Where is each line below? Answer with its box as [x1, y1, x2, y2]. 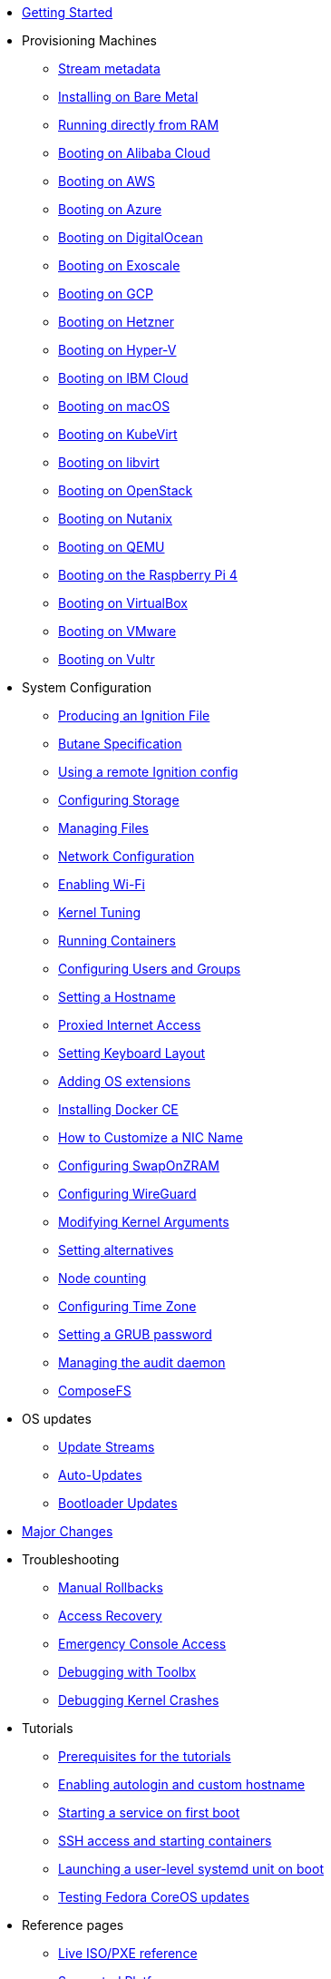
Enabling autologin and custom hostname [58, 1777, 306, 1792]
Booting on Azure [58, 201, 162, 217]
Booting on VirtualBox [58, 595, 188, 611]
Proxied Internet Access [58, 1017, 201, 1033]
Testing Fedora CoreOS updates [58, 1889, 249, 1905]
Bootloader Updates [58, 1495, 178, 1511]
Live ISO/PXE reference [58, 1945, 198, 1961]
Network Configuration [58, 848, 195, 864]
